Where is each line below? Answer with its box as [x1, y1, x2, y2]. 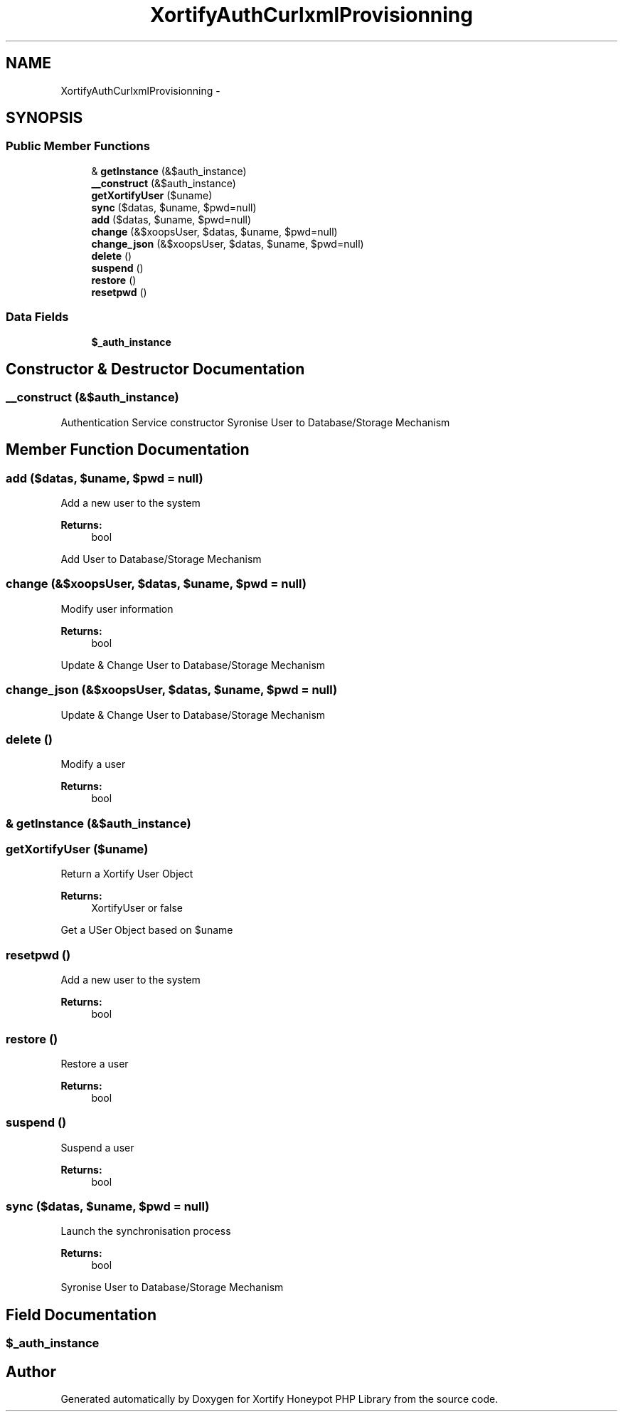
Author [6, 1362, 56, 1381]
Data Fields [6, 310, 69, 325]
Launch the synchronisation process [60, 1225, 231, 1238]
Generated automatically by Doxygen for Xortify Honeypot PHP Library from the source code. [60, 1393, 499, 1406]
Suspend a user [60, 1141, 134, 1154]
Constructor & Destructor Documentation [6, 359, 305, 378]
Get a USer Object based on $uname [60, 924, 233, 937]
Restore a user [60, 1057, 129, 1070]
